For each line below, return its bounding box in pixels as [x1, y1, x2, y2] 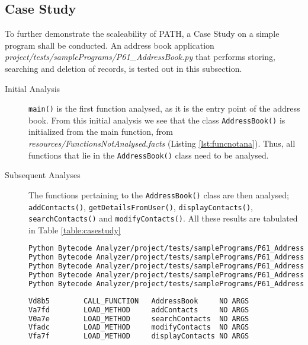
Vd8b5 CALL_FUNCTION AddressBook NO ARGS [28, 296, 249, 305]
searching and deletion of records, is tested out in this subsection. [5, 62, 242, 74]
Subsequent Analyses [5, 169, 81, 181]
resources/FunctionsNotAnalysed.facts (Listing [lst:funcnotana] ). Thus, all [28, 137, 296, 150]
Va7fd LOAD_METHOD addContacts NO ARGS [28, 305, 249, 314]
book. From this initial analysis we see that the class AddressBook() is [28, 113, 285, 126]
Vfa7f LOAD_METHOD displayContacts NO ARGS [28, 332, 249, 341]
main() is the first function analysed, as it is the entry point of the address [28, 102, 300, 115]
